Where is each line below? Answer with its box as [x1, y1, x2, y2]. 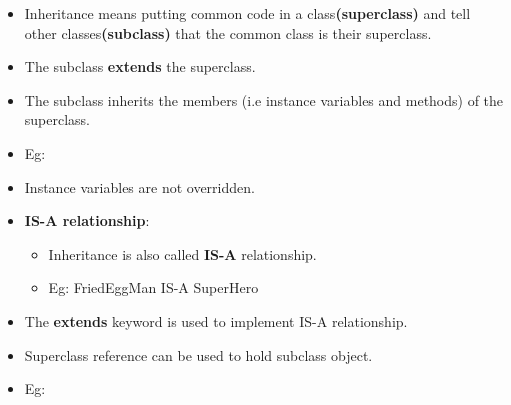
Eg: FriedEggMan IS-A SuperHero [48, 277, 259, 298]
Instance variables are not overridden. [24, 176, 255, 197]
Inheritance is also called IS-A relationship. [48, 243, 317, 264]
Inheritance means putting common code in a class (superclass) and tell [24, 3, 471, 23]
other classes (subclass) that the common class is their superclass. [24, 22, 432, 43]
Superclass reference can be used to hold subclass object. [24, 344, 373, 365]
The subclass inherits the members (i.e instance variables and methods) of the [24, 89, 504, 110]
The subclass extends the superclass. [24, 56, 256, 77]
